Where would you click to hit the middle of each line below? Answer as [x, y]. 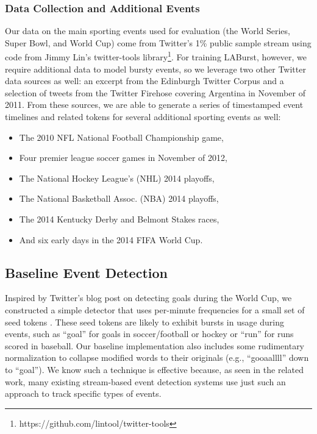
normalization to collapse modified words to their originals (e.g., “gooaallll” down [157, 358]
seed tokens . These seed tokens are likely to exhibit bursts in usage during [145, 322]
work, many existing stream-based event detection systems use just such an [145, 381]
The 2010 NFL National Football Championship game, [121, 137]
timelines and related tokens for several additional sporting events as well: [143, 117]
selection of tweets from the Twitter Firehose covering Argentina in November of [155, 92]
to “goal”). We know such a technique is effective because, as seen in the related [154, 369]
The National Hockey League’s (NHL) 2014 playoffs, [117, 178]
